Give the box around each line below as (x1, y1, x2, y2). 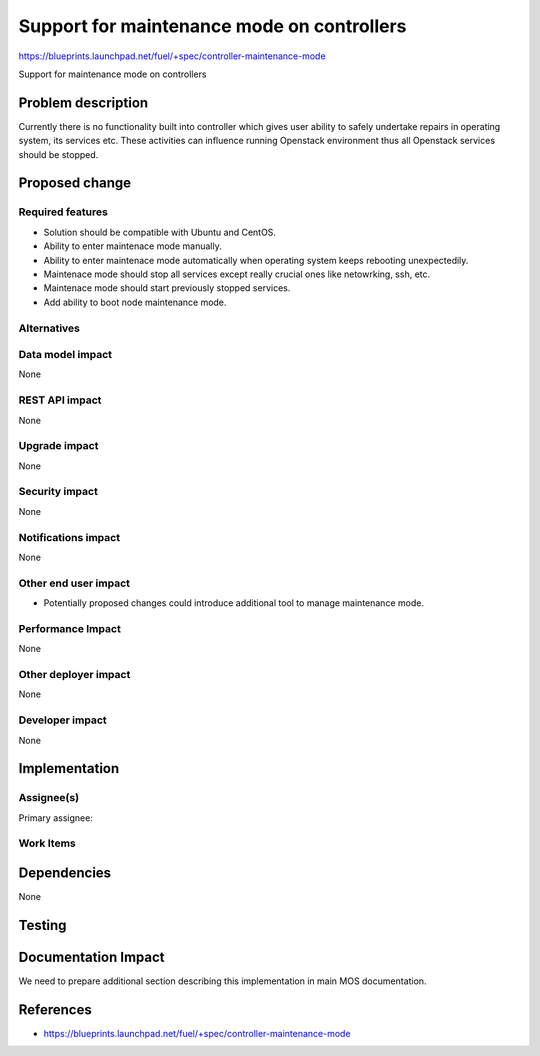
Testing (18, 917, 67, 934)
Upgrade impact (18, 439, 99, 453)
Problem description (18, 94, 149, 111)
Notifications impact (18, 530, 120, 544)
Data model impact (18, 348, 113, 362)
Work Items (18, 836, 76, 850)
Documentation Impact (18, 949, 165, 966)
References (18, 1001, 92, 1018)
